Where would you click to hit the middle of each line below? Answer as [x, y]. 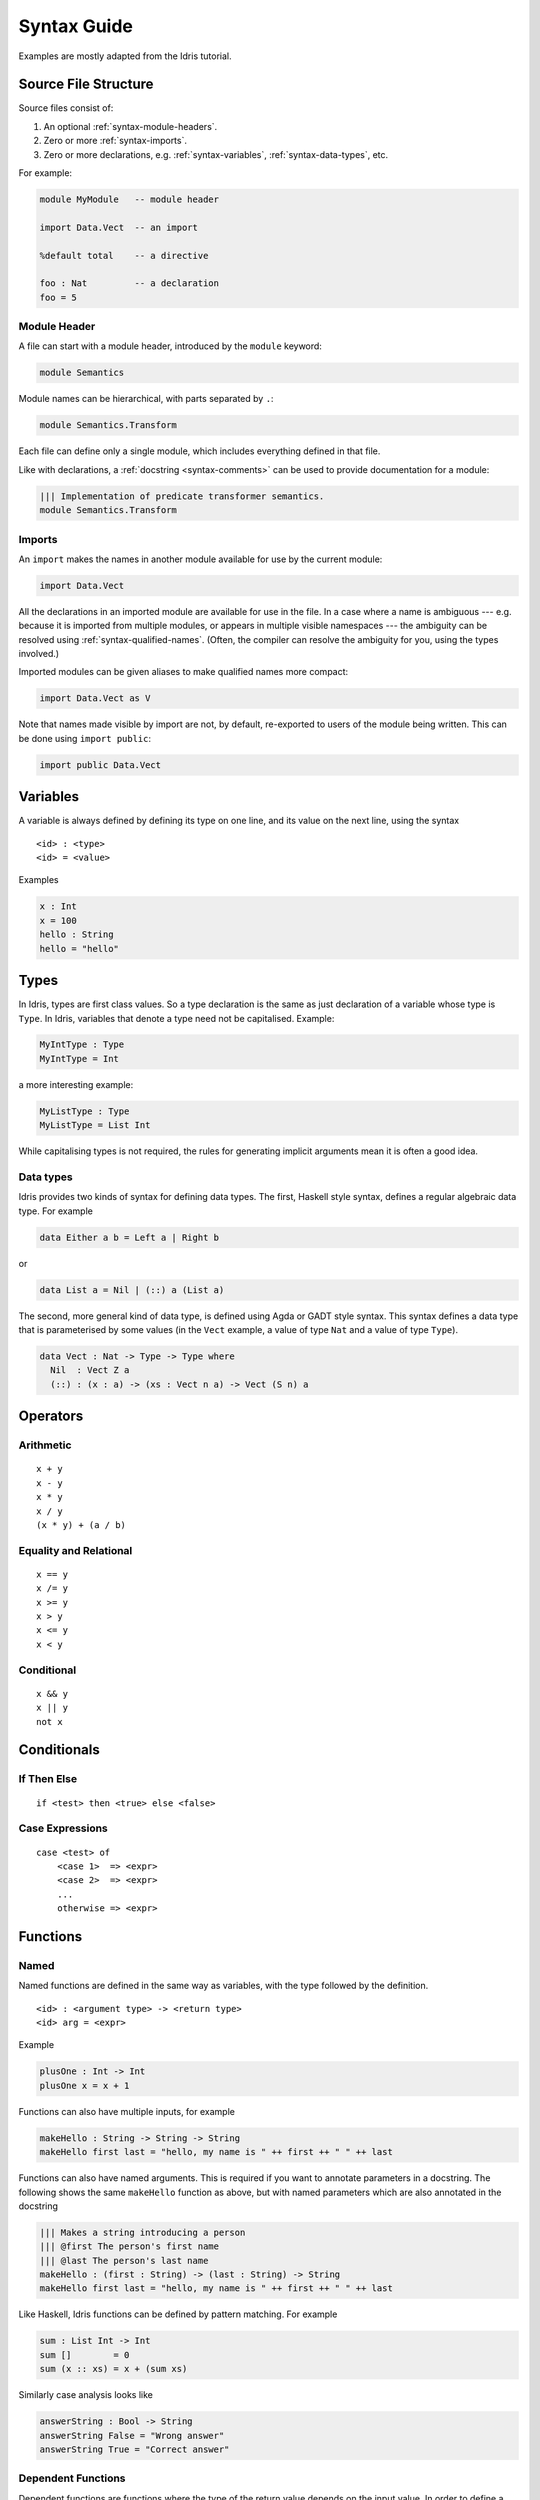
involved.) [39, 654]
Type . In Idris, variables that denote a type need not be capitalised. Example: [176, 1018]
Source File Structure [86, 84]
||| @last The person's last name [124, 2260]
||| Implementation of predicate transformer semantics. [182, 496]
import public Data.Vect [100, 764]
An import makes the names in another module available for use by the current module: [200, 559]
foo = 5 [58, 297]
